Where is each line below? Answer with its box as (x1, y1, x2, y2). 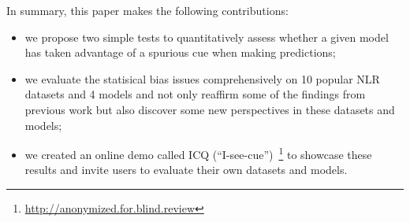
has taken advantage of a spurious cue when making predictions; (24, 44, 336, 61)
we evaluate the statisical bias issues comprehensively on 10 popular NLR (24, 70, 380, 87)
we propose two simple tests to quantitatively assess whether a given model (24, 28, 389, 45)
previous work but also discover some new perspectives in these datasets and (24, 101, 395, 117)
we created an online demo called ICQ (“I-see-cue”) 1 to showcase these (24, 144, 372, 162)
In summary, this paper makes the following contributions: (6, 2, 289, 18)
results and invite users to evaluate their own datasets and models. (24, 161, 348, 178)
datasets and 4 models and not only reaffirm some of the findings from (24, 86, 366, 102)
